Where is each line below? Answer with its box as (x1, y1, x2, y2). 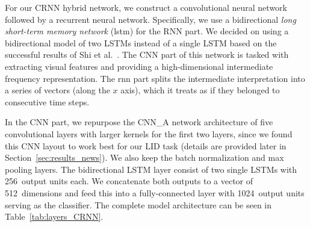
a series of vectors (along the (5, 84, 110, 96)
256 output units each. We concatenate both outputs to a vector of (5, 175, 253, 187)
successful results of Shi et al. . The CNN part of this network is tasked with (5, 48, 289, 61)
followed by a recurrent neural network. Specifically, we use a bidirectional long (5, 13, 296, 25)
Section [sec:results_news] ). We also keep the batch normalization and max (5, 151, 284, 164)
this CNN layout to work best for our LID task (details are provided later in (5, 139, 287, 152)
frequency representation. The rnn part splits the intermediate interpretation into (5, 72, 305, 84)
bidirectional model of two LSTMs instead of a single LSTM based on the (5, 36, 277, 49)
